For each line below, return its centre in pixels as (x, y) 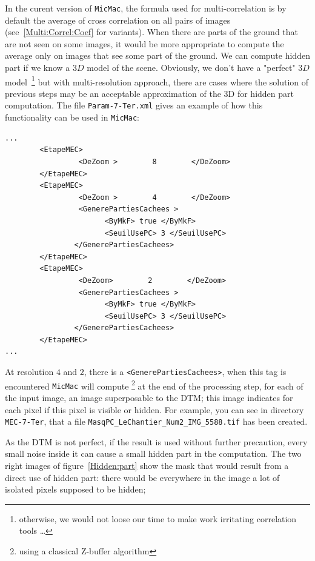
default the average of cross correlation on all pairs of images (118, 20)
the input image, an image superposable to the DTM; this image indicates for (149, 398)
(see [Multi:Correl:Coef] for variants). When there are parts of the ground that (152, 32)
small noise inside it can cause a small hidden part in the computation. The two (153, 453)
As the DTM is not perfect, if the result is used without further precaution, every (156, 441)
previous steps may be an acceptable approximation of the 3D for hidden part (149, 93)
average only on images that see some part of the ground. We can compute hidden (157, 55)
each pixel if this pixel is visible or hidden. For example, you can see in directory (154, 409)
